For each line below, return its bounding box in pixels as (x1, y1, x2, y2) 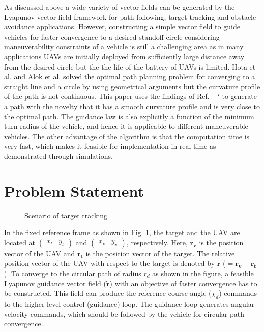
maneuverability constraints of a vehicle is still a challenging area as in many (4, 41, 244, 52)
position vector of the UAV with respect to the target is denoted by (4, 258, 215, 269)
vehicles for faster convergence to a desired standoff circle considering (4, 31, 220, 42)
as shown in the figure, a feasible (152, 268, 254, 278)
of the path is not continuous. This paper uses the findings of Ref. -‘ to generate (4, 91, 257, 102)
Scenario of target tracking (24, 210, 108, 220)
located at (4, 237, 36, 247)
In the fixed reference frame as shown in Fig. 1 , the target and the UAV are (4, 227, 240, 238)
